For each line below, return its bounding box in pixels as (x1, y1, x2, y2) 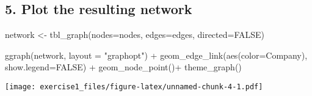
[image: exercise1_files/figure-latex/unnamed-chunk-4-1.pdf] (5, 82, 263, 91)
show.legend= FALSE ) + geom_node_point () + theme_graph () (5, 61, 242, 73)
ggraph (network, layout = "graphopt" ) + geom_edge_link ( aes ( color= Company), (5, 48, 308, 61)
